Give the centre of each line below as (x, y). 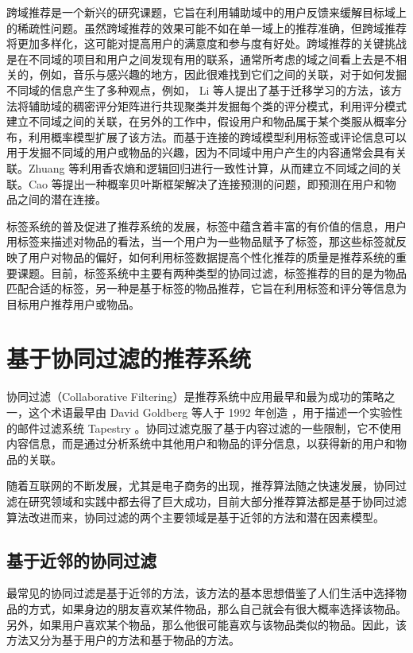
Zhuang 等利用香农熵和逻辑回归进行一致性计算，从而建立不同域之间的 (210, 167)
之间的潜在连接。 (62, 199)
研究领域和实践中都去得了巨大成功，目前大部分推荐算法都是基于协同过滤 (217, 501)
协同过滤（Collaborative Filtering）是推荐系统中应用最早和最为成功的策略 (195, 396)
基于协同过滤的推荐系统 (129, 358)
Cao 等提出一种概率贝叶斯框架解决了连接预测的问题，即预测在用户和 (206, 183)
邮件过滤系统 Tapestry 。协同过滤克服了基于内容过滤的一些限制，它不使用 (209, 428)
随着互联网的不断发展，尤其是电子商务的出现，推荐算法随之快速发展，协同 (201, 486)
